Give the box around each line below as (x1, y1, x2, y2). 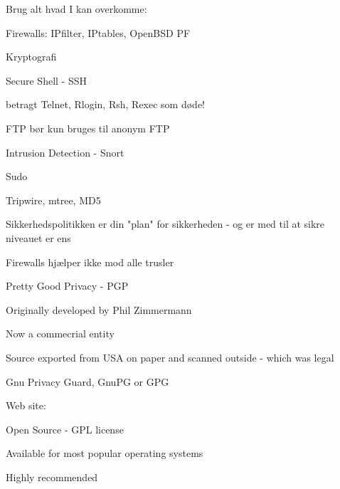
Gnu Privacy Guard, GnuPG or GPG (6, 374, 169, 389)
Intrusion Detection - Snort (6, 144, 124, 159)
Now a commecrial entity (6, 326, 115, 341)
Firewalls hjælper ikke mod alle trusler (6, 254, 174, 269)
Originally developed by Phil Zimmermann (6, 302, 192, 317)
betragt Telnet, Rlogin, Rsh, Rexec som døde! (6, 97, 205, 112)
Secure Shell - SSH (6, 73, 87, 88)
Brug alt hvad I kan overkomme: (6, 1, 147, 16)
